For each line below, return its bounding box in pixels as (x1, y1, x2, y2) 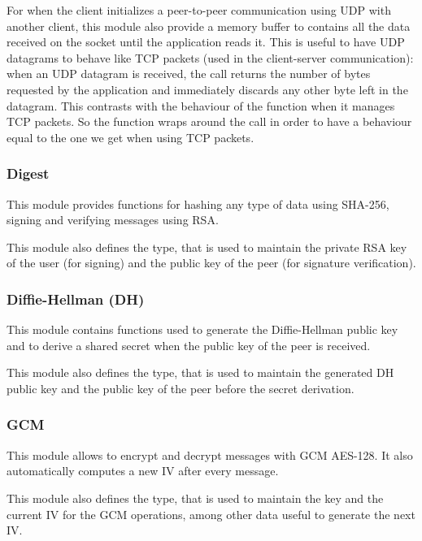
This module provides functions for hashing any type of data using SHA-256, (7, 195, 389, 212)
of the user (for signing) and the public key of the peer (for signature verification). (7, 254, 416, 271)
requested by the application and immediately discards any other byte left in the (7, 80, 408, 97)
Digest (7, 163, 50, 184)
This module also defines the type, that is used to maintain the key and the (7, 489, 384, 506)
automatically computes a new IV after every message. (7, 462, 279, 479)
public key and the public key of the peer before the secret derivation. (7, 379, 355, 396)
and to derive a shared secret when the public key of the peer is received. (7, 336, 371, 353)
